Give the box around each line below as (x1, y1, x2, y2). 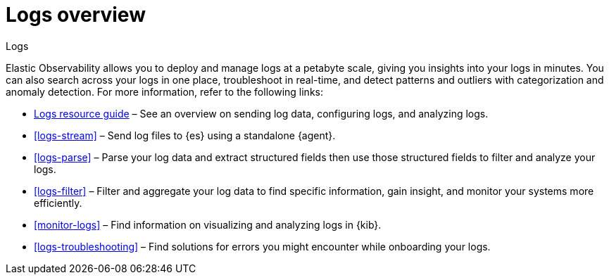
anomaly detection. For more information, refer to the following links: (6, 85, 323, 98)
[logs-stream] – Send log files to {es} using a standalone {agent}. (34, 129, 336, 141)
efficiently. (34, 196, 82, 209)
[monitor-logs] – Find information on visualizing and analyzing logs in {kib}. (34, 218, 382, 231)
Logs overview (6, 3, 146, 27)
